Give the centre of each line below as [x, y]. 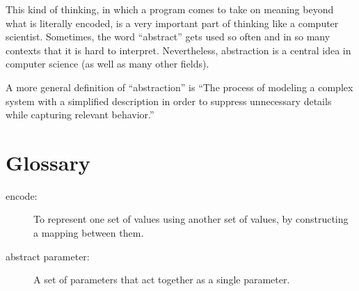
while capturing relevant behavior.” [80, 115]
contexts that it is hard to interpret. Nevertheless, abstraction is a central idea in [178, 50]
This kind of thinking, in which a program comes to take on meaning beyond [170, 9]
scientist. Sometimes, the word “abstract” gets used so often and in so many [168, 37]
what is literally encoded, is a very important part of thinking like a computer [172, 23]
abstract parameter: [48, 256]
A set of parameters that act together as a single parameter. [162, 280]
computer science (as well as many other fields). [107, 64]
